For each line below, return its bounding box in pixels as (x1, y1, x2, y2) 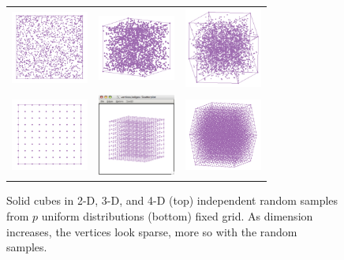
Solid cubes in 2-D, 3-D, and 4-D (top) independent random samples (6, 192, 338, 209)
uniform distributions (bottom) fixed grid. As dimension (41, 208, 313, 224)
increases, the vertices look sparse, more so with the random (6, 223, 297, 239)
